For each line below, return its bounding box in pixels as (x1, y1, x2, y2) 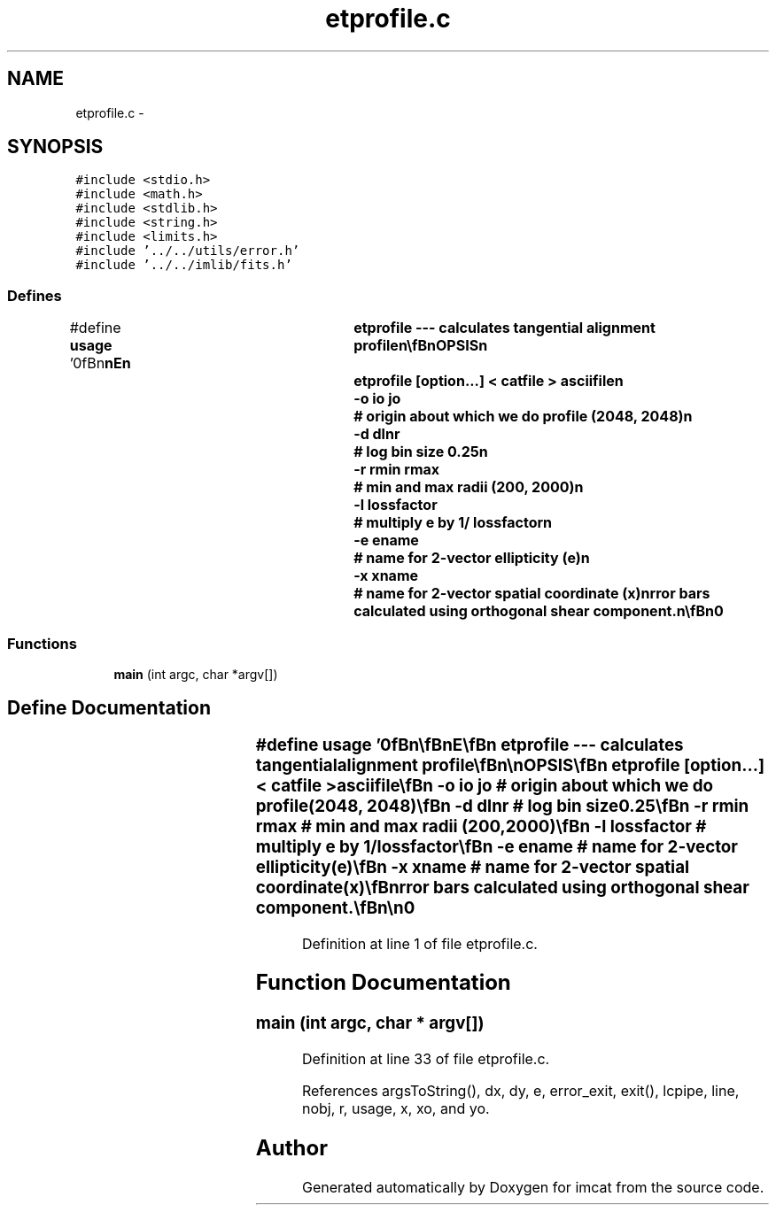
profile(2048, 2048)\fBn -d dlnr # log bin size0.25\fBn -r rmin (255, 795, 749, 816)
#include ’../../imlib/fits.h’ (75, 258, 292, 273)
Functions (7, 634, 77, 652)
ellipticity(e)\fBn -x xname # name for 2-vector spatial (255, 856, 690, 877)
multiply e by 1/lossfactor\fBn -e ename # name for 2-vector (255, 836, 738, 857)
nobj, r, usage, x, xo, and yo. (301, 1100, 490, 1118)
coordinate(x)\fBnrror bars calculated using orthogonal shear (255, 876, 749, 898)
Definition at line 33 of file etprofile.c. (301, 1050, 550, 1069)
